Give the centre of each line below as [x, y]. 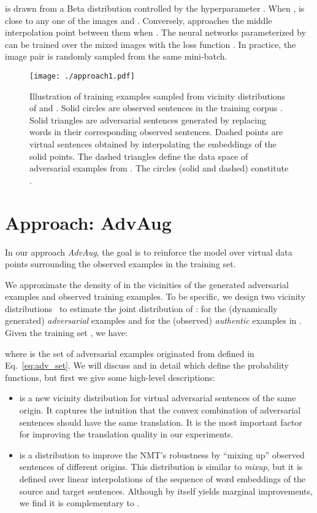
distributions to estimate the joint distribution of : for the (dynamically [141, 308]
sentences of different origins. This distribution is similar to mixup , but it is [161, 467]
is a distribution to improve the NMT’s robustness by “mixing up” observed [162, 454]
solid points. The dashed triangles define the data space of [139, 156]
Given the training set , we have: [67, 333]
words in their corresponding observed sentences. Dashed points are [156, 132]
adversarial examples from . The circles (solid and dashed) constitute [159, 168]
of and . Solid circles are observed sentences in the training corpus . [156, 108]
